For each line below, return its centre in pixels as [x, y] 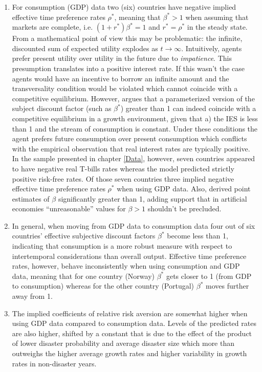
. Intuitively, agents [212, 48]
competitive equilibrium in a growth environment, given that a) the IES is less [135, 118]
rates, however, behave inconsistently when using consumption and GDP [126, 266]
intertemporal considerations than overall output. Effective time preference [129, 256]
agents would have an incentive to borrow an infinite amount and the [121, 78]
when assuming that [217, 17]
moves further [227, 286]
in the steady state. [217, 27]
